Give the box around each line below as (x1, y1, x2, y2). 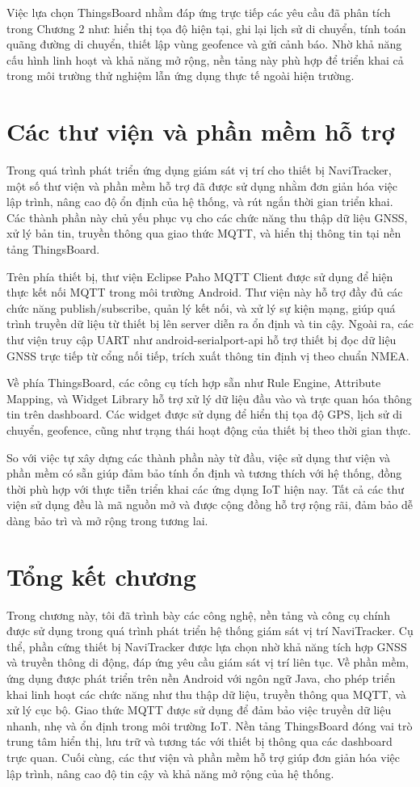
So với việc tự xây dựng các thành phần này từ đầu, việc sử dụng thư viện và (6, 448, 390, 465)
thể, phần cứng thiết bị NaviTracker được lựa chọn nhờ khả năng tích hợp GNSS (6, 638, 407, 654)
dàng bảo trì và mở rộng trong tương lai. (6, 511, 208, 528)
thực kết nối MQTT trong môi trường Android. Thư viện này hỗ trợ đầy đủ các (6, 284, 403, 301)
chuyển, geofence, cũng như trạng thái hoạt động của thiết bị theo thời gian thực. (6, 422, 411, 438)
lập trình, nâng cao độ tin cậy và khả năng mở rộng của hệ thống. (6, 764, 334, 781)
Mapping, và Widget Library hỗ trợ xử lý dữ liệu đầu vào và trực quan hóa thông (6, 389, 412, 406)
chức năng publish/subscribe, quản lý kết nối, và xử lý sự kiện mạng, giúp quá (6, 299, 396, 316)
